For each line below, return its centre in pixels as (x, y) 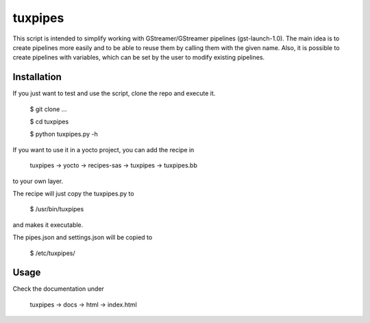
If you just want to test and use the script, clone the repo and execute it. (114, 93)
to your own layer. (38, 181)
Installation (37, 77)
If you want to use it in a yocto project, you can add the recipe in (103, 149)
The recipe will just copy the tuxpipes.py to (73, 193)
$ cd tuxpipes (49, 122)
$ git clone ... (48, 109)
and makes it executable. (48, 225)
